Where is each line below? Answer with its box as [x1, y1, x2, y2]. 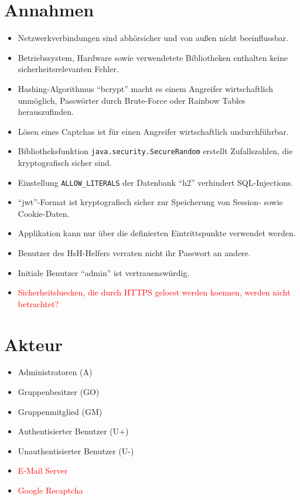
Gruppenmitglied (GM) [18, 405, 103, 417]
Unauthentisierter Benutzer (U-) [18, 444, 134, 457]
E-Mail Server [18, 464, 68, 477]
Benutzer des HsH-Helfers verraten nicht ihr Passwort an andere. [18, 246, 251, 258]
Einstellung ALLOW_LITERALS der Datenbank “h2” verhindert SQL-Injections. [18, 176, 294, 188]
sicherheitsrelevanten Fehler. [18, 63, 119, 75]
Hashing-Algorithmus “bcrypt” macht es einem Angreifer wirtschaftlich [18, 82, 274, 94]
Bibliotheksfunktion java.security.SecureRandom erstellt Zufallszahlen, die [18, 145, 293, 157]
